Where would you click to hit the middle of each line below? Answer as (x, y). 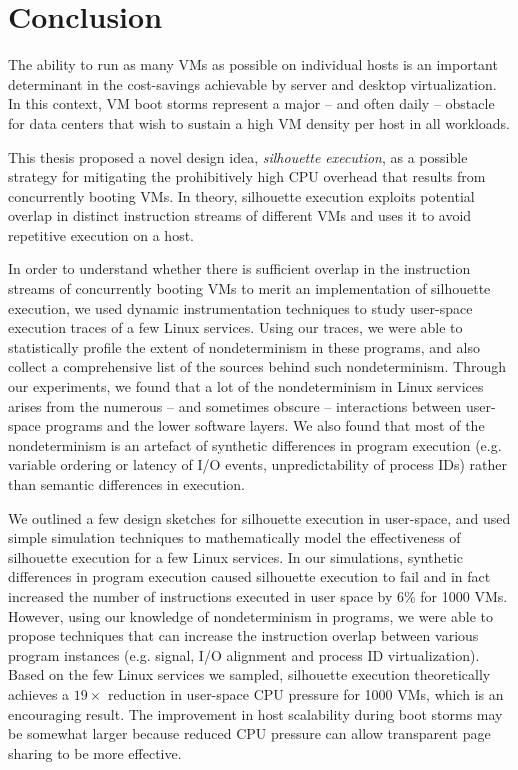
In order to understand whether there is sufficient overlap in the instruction (239, 268)
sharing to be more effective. (95, 752)
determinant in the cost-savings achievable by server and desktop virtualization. (252, 83)
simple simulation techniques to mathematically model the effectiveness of (234, 537)
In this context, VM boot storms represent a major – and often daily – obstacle (251, 103)
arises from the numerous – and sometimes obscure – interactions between (235, 405)
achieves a (39, 693)
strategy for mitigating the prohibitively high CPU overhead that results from (247, 176)
